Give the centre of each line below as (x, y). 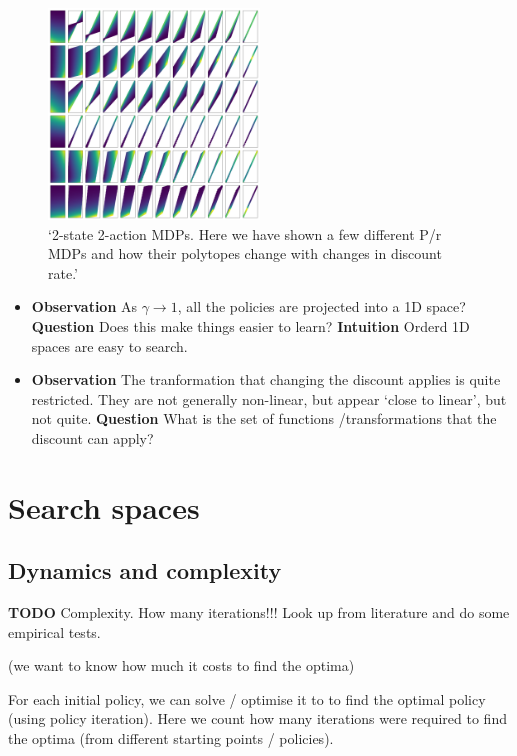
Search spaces (104, 506)
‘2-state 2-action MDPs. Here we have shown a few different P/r (245, 233)
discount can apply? (92, 437)
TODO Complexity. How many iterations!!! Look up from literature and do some (259, 612)
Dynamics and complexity (145, 570)
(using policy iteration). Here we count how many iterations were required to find (257, 718)
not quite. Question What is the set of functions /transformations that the (264, 418)
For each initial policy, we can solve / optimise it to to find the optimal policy (247, 698)
